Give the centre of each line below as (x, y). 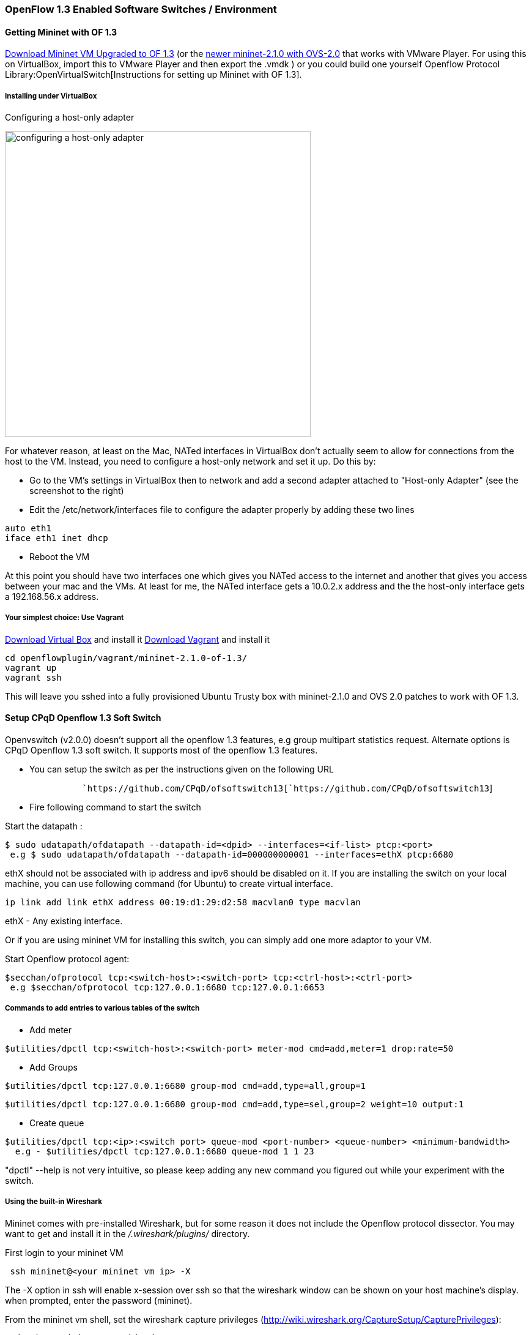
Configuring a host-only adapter (70, 117)
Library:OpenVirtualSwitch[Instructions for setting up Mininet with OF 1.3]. (153, 75)
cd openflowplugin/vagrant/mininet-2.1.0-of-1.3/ (126, 658)
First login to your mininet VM (64, 1252)
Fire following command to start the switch (115, 807)
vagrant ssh (33, 677)
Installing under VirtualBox (51, 96)
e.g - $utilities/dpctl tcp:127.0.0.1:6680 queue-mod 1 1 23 (164, 1151)
